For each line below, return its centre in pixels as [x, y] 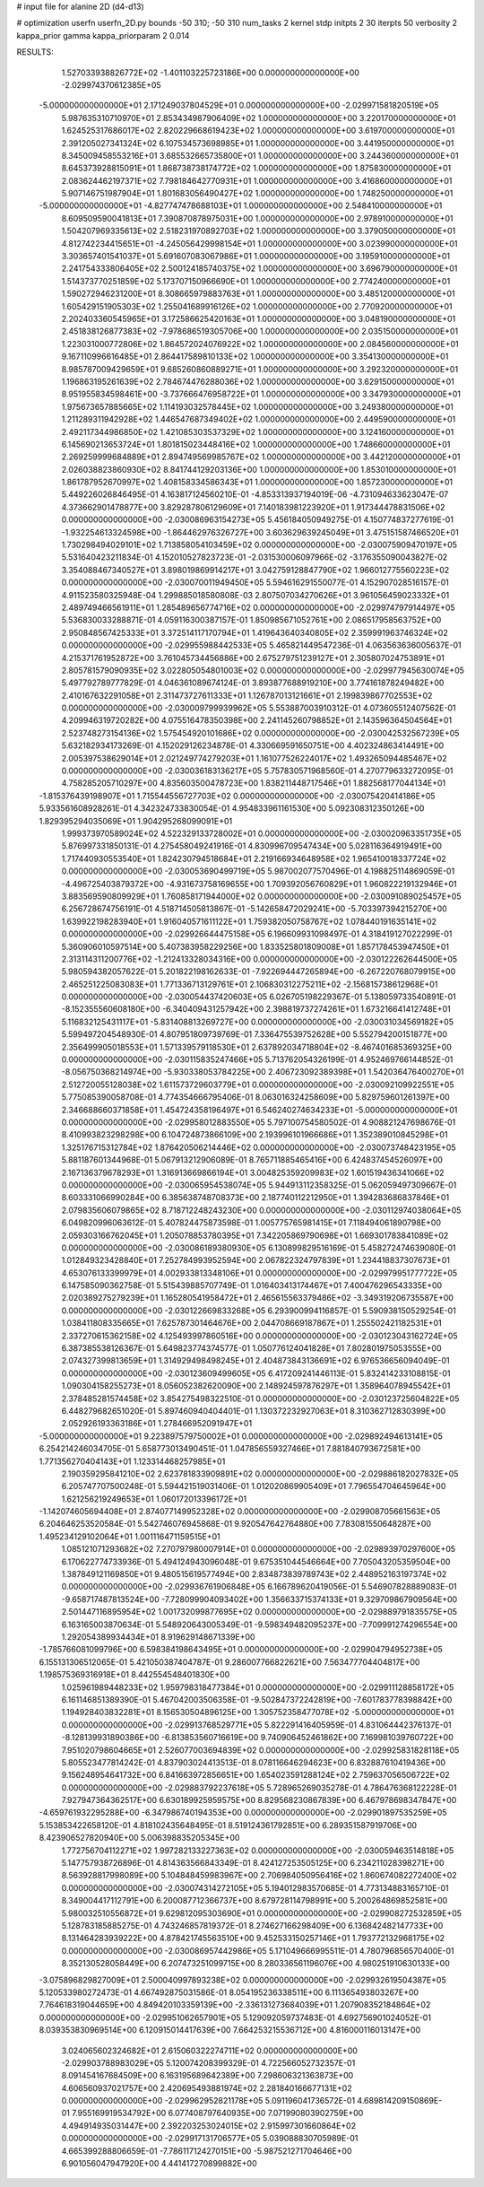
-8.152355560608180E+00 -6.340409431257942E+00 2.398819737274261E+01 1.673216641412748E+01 [256, 1009]
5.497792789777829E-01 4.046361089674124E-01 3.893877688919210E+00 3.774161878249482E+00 [253, 683]
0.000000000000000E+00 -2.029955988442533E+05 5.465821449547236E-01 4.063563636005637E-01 [261, 645]
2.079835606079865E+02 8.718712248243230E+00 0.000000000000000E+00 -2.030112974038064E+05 [261, 1210]
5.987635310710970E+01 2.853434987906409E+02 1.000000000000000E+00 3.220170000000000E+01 [259, 118]
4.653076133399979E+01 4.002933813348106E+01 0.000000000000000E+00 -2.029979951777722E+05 [259, 1273]
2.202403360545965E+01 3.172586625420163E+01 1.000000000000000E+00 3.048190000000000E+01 [259, 318]
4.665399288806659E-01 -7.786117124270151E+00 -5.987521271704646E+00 [207, 2151]
